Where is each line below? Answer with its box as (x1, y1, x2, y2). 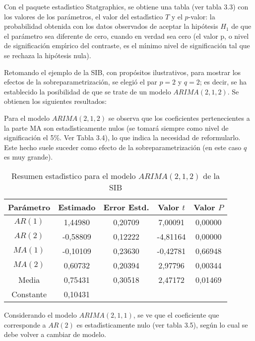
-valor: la (188, 11, 215, 21)
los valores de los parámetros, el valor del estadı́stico (4, 11, 163, 21)
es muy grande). (4, 152, 53, 162)
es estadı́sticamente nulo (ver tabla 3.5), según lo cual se (76, 319, 248, 330)
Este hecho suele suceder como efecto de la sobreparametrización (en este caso (4, 142, 242, 152)
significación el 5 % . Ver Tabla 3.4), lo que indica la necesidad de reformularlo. (4, 132, 241, 143)
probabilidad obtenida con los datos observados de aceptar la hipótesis (4, 21, 218, 31)
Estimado (58, 201, 96, 213)
